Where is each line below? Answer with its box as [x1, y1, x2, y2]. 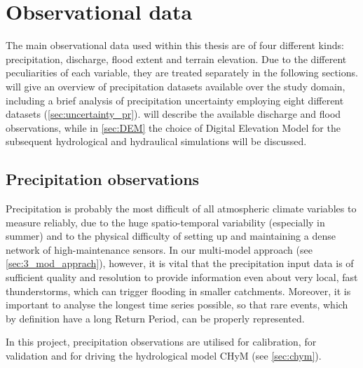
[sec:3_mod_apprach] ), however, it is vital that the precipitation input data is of [6, 256, 354, 271]
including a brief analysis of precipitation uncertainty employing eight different [6, 93, 344, 107]
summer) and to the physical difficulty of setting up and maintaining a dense [6, 229, 336, 243]
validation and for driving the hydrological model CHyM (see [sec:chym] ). [6, 348, 322, 363]
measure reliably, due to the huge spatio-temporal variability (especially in [6, 214, 325, 229]
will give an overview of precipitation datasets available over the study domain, [6, 79, 345, 93]
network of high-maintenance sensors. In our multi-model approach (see [6, 242, 313, 257]
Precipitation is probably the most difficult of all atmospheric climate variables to [6, 201, 357, 216]
